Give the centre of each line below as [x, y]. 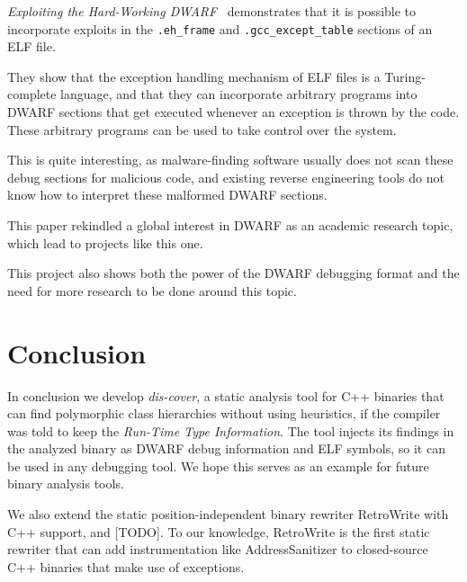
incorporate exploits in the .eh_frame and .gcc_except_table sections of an [220, 28]
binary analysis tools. [66, 484]
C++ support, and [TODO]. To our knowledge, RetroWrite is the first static [219, 531]
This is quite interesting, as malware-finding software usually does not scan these [230, 160]
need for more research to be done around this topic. [152, 290]
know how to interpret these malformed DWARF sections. [167, 195]
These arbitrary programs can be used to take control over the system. [202, 129]
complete [32, 94]
